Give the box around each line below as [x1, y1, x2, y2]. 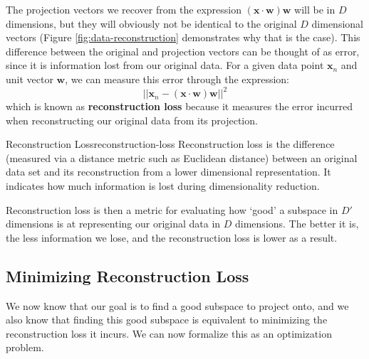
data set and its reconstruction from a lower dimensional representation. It [6, 164, 331, 179]
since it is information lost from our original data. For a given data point [6, 58, 324, 73]
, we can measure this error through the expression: [65, 71, 289, 86]
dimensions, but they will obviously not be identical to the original [6, 16, 297, 31]
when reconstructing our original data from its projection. [6, 112, 258, 127]
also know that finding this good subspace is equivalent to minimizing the [6, 312, 328, 327]
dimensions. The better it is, [235, 216, 359, 231]
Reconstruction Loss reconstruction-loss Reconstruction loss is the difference [6, 136, 335, 151]
